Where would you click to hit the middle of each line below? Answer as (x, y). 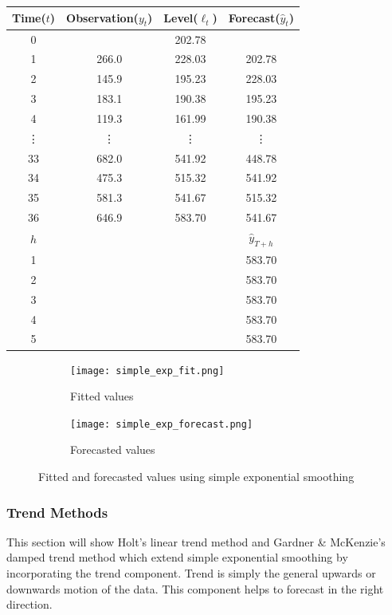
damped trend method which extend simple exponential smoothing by (177, 557)
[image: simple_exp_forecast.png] (162, 424)
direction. (29, 604)
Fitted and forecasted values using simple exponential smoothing (196, 476)
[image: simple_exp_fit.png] (147, 371)
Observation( (102, 17)
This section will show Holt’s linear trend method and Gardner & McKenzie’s (196, 541)
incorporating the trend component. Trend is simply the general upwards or (191, 573)
